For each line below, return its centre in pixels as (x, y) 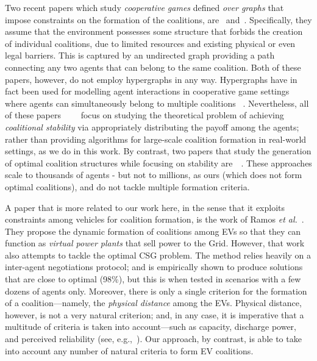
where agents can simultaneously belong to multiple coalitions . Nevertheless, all (157, 103)
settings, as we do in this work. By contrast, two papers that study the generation (158, 151)
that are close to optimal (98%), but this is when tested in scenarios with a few (153, 279)
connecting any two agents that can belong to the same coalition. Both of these (153, 67)
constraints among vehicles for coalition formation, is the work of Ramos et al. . (155, 219)
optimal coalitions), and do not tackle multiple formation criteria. (127, 186)
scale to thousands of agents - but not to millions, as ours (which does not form (154, 175)
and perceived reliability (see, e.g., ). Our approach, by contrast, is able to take (153, 339)
